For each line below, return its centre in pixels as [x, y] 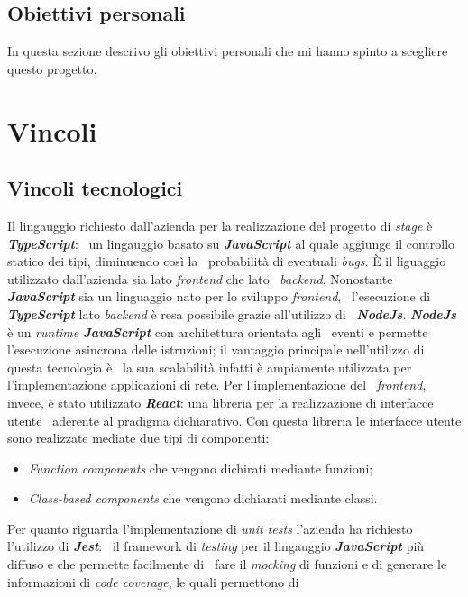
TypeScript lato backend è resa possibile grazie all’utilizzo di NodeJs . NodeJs [232, 313]
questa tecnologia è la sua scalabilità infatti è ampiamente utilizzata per [210, 367]
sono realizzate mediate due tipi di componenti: [138, 438]
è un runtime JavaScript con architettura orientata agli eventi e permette [218, 331]
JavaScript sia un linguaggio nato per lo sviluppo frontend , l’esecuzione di [219, 296]
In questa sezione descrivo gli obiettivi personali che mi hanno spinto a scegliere [228, 51]
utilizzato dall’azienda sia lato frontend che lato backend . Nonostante [200, 278]
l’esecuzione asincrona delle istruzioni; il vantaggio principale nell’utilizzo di [216, 349]
